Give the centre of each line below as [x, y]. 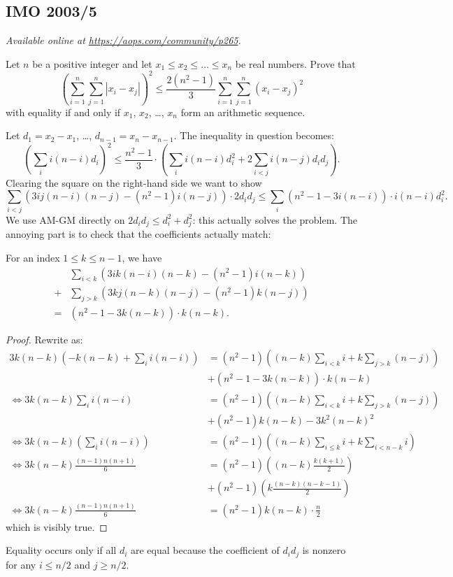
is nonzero [324, 550]
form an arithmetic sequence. [243, 112]
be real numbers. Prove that [295, 63]
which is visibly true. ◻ [57, 526]
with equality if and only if [63, 112]
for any [21, 564]
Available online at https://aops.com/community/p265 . [123, 40]
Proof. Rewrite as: [44, 340]
